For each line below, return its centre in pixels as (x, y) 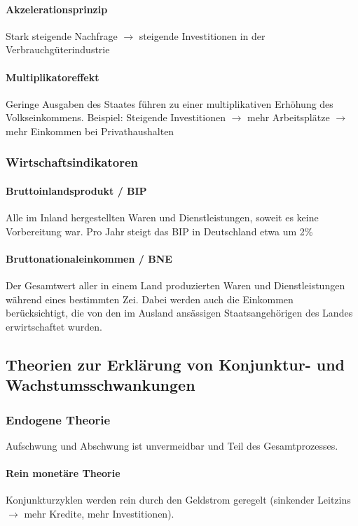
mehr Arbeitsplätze (289, 117)
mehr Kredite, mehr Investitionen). (99, 513)
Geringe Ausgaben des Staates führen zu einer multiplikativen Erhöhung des (170, 103)
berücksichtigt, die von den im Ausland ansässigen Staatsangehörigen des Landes (179, 313)
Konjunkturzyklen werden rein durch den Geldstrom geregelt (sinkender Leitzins (178, 500)
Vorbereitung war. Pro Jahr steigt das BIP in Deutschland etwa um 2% (159, 231)
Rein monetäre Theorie (63, 473)
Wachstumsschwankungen (101, 385)
